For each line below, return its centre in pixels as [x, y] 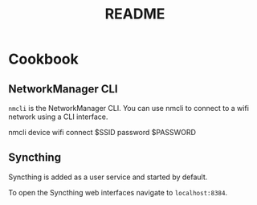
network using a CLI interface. [58, 117]
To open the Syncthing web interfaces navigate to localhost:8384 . [118, 192]
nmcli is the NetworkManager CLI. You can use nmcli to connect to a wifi [128, 108]
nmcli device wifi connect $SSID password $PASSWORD [102, 132]
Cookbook [43, 59]
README [135, 14]
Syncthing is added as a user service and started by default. [108, 177]
